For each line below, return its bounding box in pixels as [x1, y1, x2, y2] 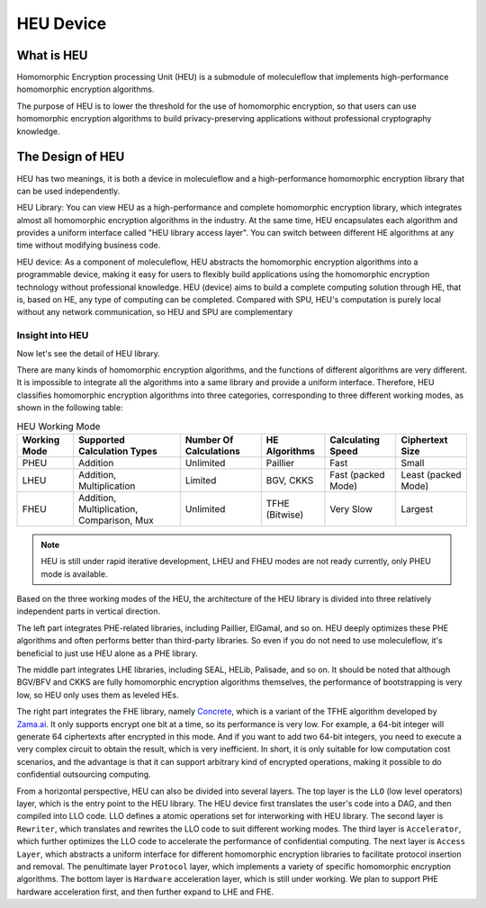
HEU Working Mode [16, 419, 101, 432]
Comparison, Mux [77, 514, 154, 526]
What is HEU [16, 48, 88, 63]
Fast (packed [329, 468, 385, 481]
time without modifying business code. [16, 239, 161, 251]
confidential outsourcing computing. [16, 769, 152, 780]
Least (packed [400, 468, 463, 481]
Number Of [184, 433, 234, 445]
